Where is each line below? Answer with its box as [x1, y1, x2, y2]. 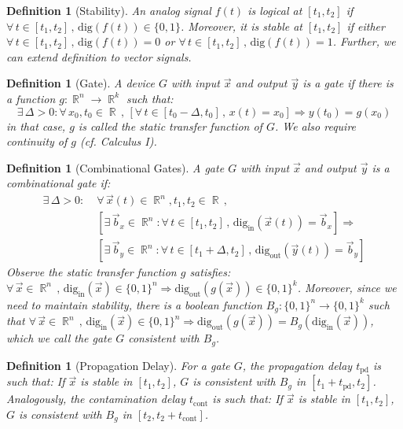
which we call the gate [6, 330, 112, 346]
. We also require [274, 117, 357, 134]
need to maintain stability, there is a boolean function [6, 296, 262, 313]
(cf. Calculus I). [80, 133, 157, 150]
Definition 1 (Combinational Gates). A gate [6, 159, 225, 176]
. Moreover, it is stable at [180, 17, 302, 34]
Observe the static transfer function [6, 264, 177, 280]
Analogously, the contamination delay [6, 390, 185, 407]
